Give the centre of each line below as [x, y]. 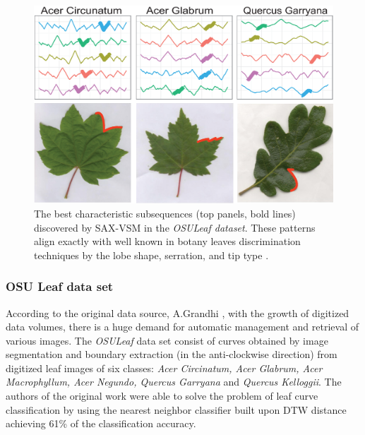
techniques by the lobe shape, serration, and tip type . [151, 255]
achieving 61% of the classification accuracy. [101, 423]
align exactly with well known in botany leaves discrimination [167, 241]
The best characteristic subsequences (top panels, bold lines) [165, 213]
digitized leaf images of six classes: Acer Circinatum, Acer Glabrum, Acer [164, 368]
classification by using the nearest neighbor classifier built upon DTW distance [176, 409]
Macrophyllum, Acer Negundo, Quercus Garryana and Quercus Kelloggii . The [174, 382]
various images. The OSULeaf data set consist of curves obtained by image [167, 340]
